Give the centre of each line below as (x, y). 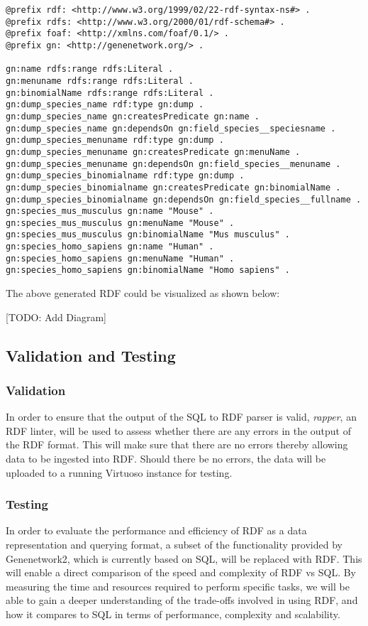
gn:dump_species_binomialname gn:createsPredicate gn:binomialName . (173, 187)
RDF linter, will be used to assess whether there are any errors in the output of (179, 430)
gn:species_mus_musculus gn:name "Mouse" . (110, 211)
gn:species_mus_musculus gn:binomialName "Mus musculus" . (148, 235)
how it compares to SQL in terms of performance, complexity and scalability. (173, 614)
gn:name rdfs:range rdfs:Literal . (90, 69)
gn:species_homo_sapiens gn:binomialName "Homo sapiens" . (148, 270)
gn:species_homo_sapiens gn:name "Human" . (110, 247)
